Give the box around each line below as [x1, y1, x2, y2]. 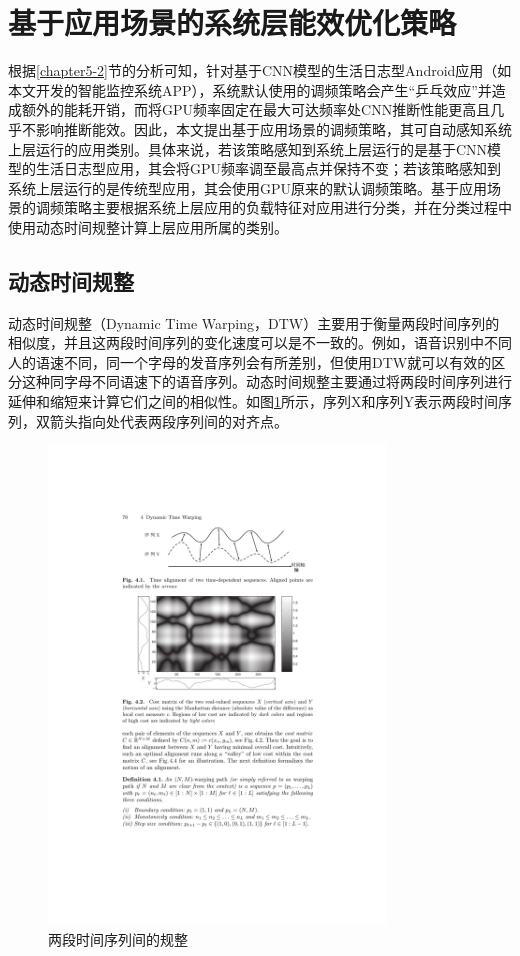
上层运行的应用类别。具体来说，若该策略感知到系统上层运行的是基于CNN [8, 138, 488, 159]
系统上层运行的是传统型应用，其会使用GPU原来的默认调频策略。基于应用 [8, 177, 488, 198]
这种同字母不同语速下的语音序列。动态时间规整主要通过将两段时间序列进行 [21, 371, 512, 392]
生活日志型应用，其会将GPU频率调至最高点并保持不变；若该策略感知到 [35, 158, 502, 179]
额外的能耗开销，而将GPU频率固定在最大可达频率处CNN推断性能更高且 [21, 99, 491, 120]
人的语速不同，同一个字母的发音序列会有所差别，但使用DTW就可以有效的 [8, 351, 492, 372]
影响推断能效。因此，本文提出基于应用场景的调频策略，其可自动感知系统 [35, 118, 512, 139]
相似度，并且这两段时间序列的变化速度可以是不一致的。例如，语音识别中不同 [8, 332, 512, 353]
